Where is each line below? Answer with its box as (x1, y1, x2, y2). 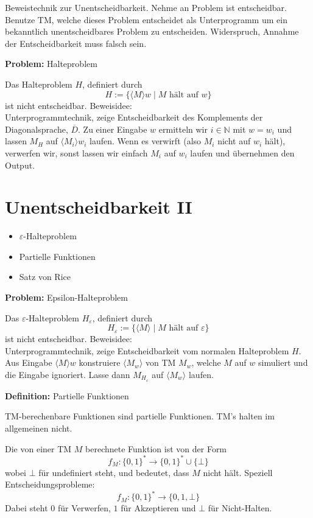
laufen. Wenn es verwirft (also (90, 135, 202, 147)
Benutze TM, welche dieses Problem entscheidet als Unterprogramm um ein (5, 13, 287, 26)
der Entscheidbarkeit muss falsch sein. (5, 37, 147, 49)
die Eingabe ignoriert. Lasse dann (5, 368, 130, 380)
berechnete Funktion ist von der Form (85, 442, 227, 455)
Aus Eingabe (5, 356, 52, 369)
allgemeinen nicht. (5, 422, 72, 435)
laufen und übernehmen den (190, 146, 295, 159)
